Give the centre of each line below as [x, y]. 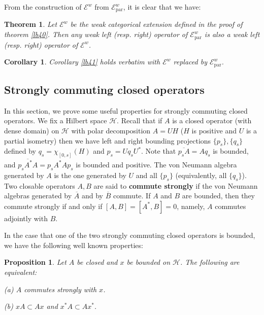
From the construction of [43, 7]
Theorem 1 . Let [31, 24]
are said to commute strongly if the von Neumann [176, 185]
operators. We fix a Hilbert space [56, 120]
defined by [20, 151]
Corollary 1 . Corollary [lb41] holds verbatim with [82, 62]
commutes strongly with [60, 289]
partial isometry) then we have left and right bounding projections [108, 140]
